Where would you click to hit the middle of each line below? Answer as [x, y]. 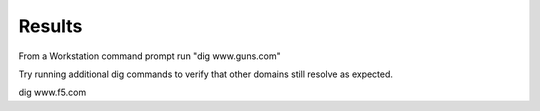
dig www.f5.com [52, 92]
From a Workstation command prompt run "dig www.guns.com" [150, 56]
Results [50, 26]
